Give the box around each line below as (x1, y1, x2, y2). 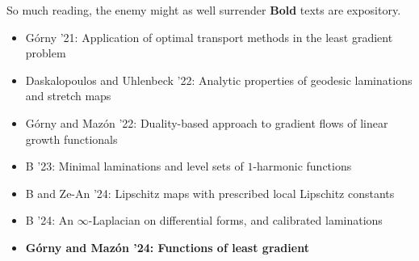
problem (25, 44, 66, 61)
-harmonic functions (253, 158, 352, 175)
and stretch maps (25, 87, 111, 104)
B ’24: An (25, 212, 74, 229)
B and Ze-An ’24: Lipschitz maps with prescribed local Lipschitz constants (25, 184, 395, 201)
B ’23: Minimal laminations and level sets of (25, 158, 244, 175)
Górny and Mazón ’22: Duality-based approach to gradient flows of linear (25, 114, 388, 131)
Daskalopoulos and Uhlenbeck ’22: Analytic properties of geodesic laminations (25, 71, 413, 88)
